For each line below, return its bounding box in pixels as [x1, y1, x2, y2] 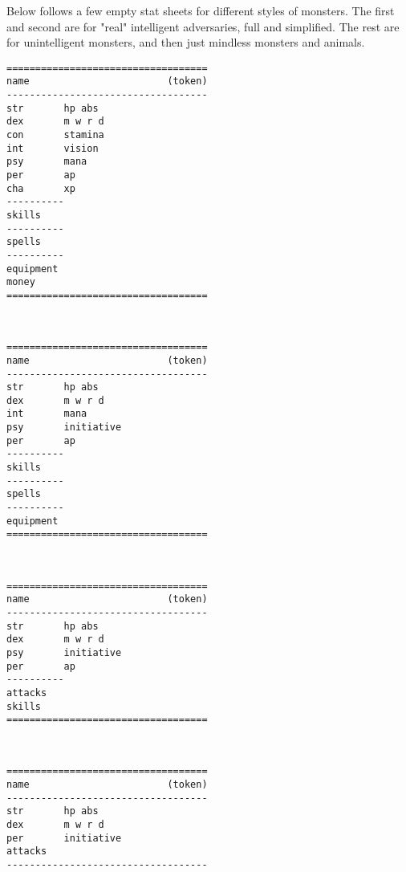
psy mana [6, 156, 87, 168]
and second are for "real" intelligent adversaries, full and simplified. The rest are [6, 18, 400, 35]
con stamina [6, 129, 104, 141]
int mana [6, 408, 87, 420]
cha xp [6, 182, 75, 194]
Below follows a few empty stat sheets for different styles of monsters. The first [6, 2, 395, 18]
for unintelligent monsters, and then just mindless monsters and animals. [6, 34, 365, 51]
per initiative [6, 832, 122, 844]
